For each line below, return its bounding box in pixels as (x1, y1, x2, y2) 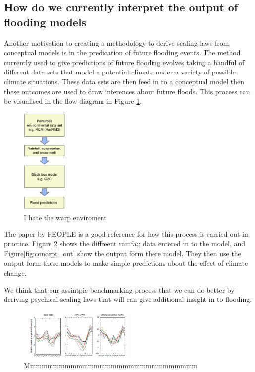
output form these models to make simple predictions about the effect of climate (4, 258, 248, 268)
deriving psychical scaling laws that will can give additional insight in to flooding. (4, 294, 252, 304)
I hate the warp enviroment (24, 212, 107, 223)
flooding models (4, 14, 87, 29)
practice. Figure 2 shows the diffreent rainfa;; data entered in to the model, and (4, 238, 246, 249)
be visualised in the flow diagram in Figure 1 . (4, 96, 142, 106)
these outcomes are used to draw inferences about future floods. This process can (4, 86, 250, 96)
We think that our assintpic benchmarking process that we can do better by (4, 284, 235, 295)
